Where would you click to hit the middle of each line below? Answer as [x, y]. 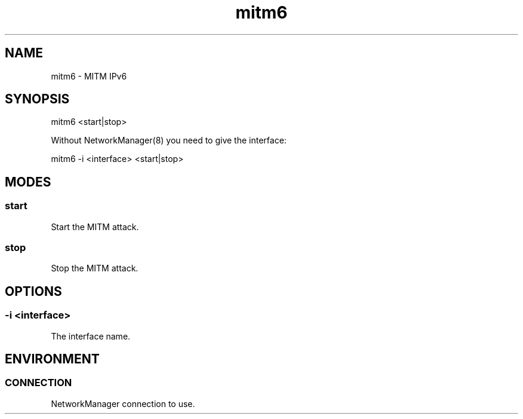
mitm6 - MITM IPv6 [89, 76]
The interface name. [91, 336]
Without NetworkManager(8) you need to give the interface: [169, 140]
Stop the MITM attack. [95, 268]
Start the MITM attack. [95, 227]
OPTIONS [33, 291]
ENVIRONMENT [52, 359]
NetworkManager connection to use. [123, 403]
